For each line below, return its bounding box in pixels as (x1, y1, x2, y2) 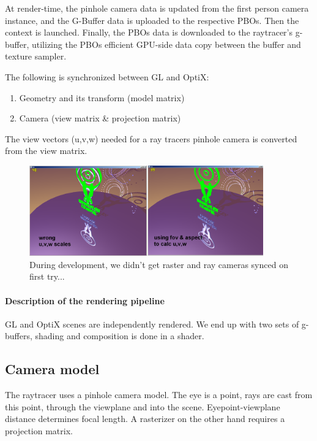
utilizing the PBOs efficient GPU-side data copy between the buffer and (31, 37, 301, 50)
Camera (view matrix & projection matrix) (19, 112, 181, 125)
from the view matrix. (5, 144, 88, 157)
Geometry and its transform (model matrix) (19, 91, 185, 104)
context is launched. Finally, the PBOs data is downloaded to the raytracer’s (5, 26, 293, 39)
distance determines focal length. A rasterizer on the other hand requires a (5, 412, 285, 425)
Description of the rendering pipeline (5, 294, 165, 307)
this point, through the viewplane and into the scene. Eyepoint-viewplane (5, 400, 280, 413)
